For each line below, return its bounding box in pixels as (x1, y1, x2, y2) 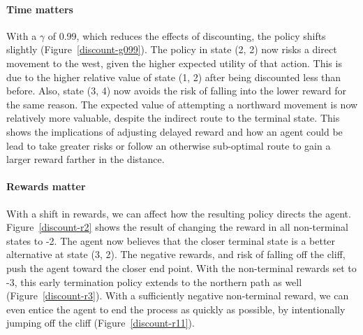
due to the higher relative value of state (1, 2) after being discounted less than (6, 69, 341, 84)
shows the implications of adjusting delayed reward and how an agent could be (6, 124, 343, 138)
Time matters (6, 1, 73, 16)
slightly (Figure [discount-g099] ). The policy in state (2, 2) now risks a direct (6, 42, 337, 57)
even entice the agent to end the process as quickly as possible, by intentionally (6, 301, 346, 316)
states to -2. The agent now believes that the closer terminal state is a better (6, 233, 336, 248)
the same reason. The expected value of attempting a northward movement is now (6, 97, 358, 111)
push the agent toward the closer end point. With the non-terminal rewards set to (6, 260, 357, 275)
